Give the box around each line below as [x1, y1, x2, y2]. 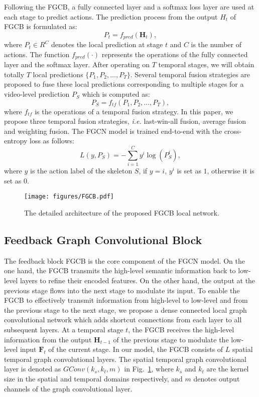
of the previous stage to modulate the [113, 334, 229, 344]
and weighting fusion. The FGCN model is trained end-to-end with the [4, 125, 222, 136]
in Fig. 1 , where [124, 363, 174, 374]
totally [4, 69, 25, 79]
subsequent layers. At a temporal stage [4, 324, 123, 334]
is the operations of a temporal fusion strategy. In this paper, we [35, 106, 233, 116]
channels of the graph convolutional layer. [4, 383, 133, 393]
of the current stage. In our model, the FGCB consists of [48, 344, 223, 354]
